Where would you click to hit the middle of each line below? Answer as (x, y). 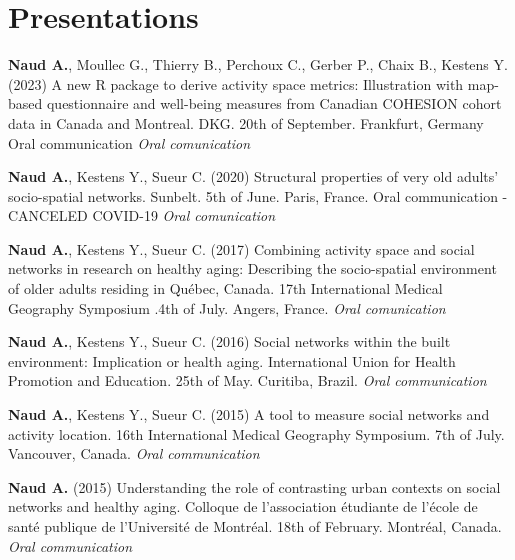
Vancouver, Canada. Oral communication (134, 453)
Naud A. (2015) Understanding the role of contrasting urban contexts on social (254, 486)
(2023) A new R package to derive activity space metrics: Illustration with (236, 83)
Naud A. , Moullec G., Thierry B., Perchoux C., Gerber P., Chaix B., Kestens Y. (258, 64)
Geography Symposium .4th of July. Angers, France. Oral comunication (227, 307)
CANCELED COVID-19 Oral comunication (142, 215)
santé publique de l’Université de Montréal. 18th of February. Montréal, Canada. (255, 526)
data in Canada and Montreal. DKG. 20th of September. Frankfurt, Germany (246, 122)
